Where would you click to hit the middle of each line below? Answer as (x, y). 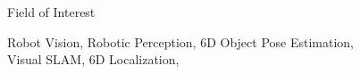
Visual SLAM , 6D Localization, (93, 59)
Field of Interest (51, 12)
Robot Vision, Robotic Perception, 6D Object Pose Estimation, (181, 41)
